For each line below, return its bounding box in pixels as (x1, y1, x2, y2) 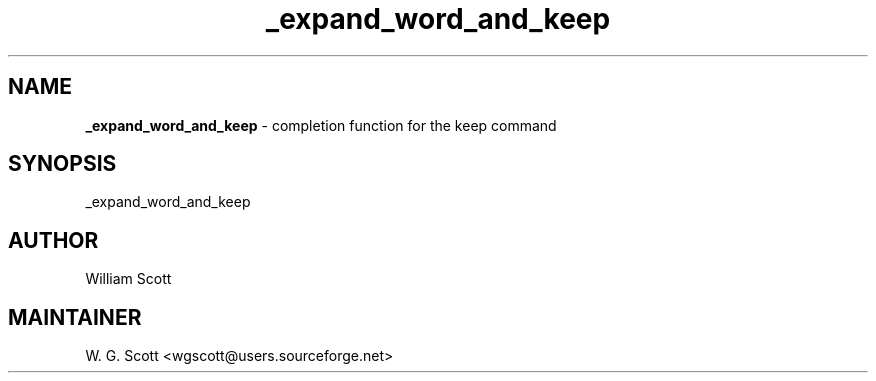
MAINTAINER (8, 304, 142, 330)
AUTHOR (8, 227, 99, 253)
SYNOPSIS (8, 151, 117, 177)
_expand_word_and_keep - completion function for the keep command (85, 116, 557, 134)
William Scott (85, 270, 172, 288)
